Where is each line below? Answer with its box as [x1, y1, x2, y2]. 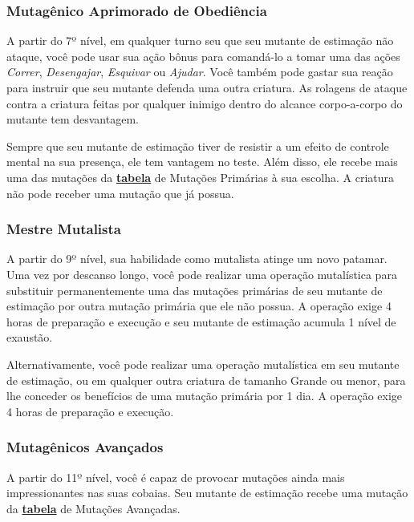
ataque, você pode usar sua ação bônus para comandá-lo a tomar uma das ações [6, 47, 400, 64]
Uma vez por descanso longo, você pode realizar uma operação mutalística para [6, 265, 397, 282]
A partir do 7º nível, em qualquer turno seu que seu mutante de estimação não [6, 32, 394, 49]
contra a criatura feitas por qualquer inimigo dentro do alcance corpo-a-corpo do [6, 95, 403, 111]
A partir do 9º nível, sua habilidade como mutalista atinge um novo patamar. [6, 250, 388, 267]
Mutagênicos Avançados [6, 437, 164, 457]
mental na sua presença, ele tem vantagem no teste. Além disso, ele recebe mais [6, 153, 398, 170]
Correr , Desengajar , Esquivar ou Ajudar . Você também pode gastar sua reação [6, 63, 393, 80]
